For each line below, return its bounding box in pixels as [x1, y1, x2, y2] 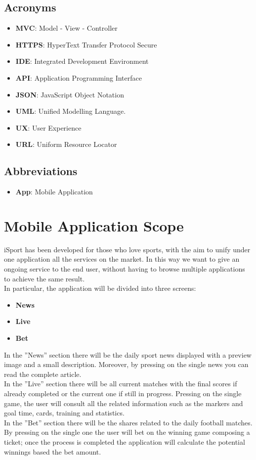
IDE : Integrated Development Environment [15, 56, 149, 66]
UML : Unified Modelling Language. [15, 106, 126, 116]
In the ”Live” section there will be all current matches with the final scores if [4, 378, 237, 389]
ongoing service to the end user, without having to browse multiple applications [4, 264, 245, 274]
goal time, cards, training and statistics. [4, 408, 125, 418]
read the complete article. [4, 368, 82, 379]
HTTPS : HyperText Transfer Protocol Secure [15, 39, 157, 49]
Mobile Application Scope [4, 215, 184, 235]
